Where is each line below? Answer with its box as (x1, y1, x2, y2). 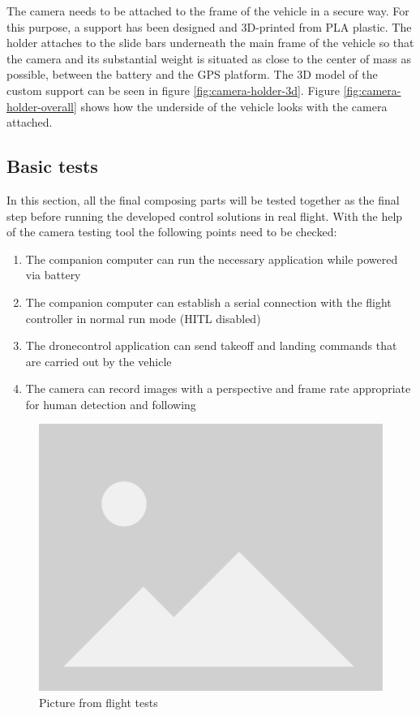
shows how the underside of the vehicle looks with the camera (80, 97, 388, 114)
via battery (25, 266, 81, 283)
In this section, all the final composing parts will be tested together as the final (6, 191, 400, 208)
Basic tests (6, 153, 98, 179)
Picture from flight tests (39, 693, 158, 710)
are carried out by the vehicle (25, 352, 172, 369)
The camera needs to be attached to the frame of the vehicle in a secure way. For (6, 2, 409, 19)
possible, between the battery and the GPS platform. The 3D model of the (6, 66, 378, 83)
